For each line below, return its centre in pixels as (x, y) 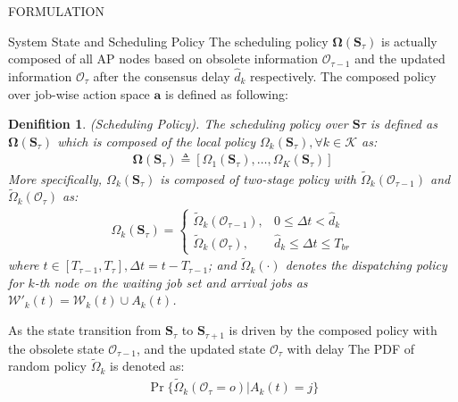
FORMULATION (56, 11)
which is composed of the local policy (157, 141)
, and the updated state (201, 348)
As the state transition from (85, 330)
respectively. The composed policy (343, 76)
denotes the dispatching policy (366, 265)
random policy (47, 366)
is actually (409, 41)
